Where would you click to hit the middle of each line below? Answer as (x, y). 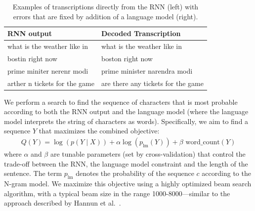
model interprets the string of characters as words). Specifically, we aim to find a (126, 121)
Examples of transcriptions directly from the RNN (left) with (106, 6)
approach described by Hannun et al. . (63, 203)
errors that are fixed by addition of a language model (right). (106, 16)
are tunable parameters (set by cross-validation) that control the (148, 154)
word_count (203, 143)
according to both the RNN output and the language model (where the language (126, 111)
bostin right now (32, 58)
